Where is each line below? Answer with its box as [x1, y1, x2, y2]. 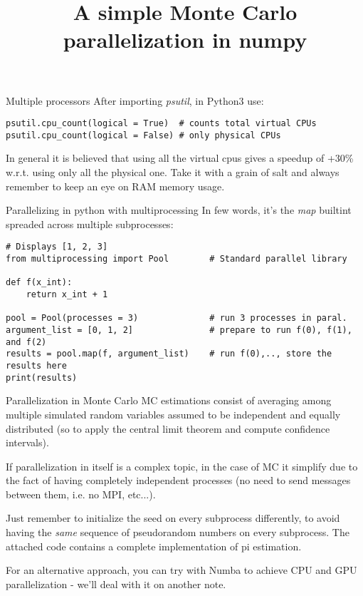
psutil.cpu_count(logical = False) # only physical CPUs [6, 130, 281, 140]
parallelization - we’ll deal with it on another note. [6, 576, 226, 591]
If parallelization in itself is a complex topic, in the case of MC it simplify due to [6, 458, 358, 473]
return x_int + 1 [26, 289, 108, 300]
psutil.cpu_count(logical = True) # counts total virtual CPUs [6, 118, 317, 129]
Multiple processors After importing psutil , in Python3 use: [6, 93, 264, 108]
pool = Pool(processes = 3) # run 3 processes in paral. [6, 313, 347, 324]
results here [6, 361, 67, 371]
